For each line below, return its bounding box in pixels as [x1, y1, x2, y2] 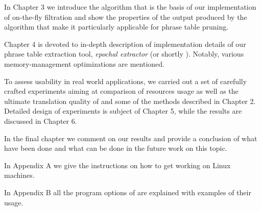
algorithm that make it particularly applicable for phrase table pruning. [4, 21, 229, 32]
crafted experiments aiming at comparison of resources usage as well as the [4, 86, 239, 96]
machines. [4, 170, 35, 180]
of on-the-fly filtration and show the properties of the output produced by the [4, 11, 247, 22]
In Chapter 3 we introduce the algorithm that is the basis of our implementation [4, 2, 256, 12]
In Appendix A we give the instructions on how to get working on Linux [4, 160, 231, 170]
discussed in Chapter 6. [4, 115, 77, 126]
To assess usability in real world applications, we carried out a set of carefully [4, 75, 247, 86]
